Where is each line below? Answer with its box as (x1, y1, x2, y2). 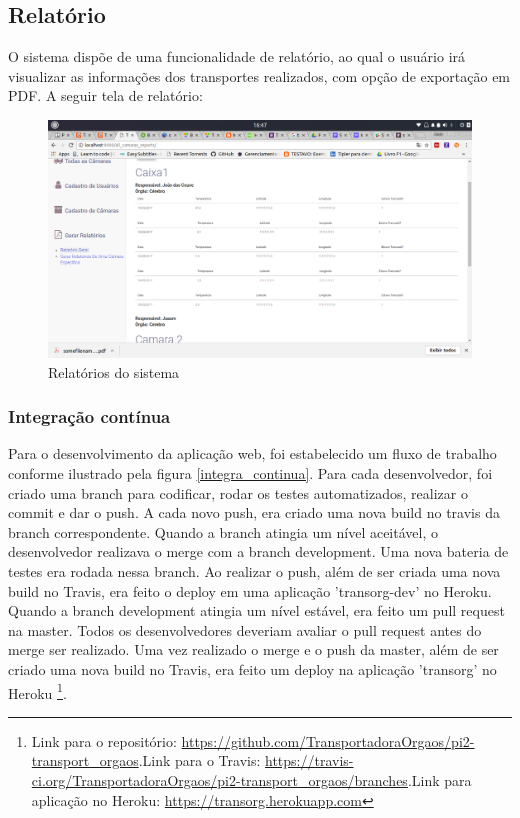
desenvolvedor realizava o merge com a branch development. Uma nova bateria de (8, 541, 509, 562)
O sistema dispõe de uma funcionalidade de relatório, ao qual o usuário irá (8, 46, 466, 67)
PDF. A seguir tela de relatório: (8, 85, 203, 106)
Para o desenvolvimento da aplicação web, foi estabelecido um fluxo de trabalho (8, 443, 497, 464)
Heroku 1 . (8, 679, 67, 703)
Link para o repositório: (31, 730, 177, 751)
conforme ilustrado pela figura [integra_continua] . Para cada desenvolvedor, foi (8, 463, 493, 484)
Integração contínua (8, 404, 171, 429)
